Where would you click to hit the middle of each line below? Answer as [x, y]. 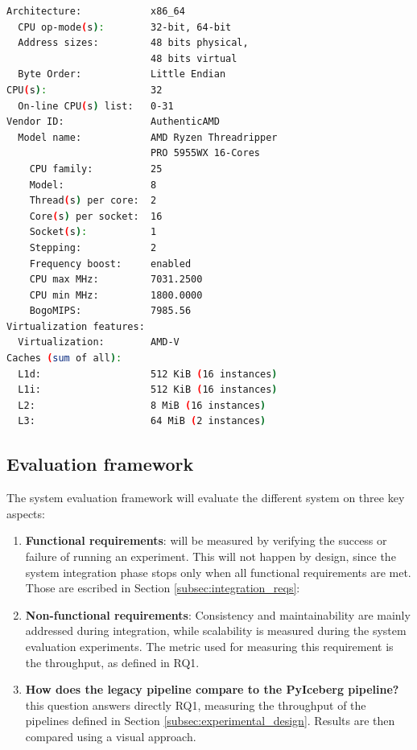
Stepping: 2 [93, 247]
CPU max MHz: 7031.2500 [116, 280]
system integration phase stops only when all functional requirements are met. [218, 572]
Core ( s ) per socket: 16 [96, 216]
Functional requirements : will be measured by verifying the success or [206, 540]
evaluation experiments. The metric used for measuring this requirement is [209, 646]
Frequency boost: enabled [110, 264]
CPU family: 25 [96, 169]
